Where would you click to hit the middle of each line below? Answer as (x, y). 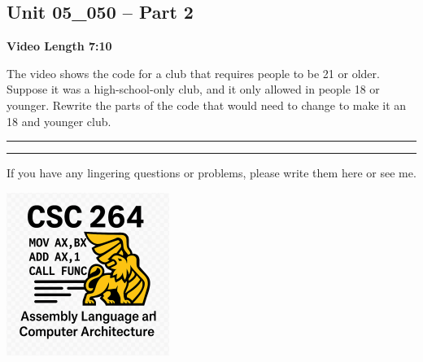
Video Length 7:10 (59, 46)
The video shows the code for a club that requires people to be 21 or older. (193, 73)
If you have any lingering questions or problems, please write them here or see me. (211, 173)
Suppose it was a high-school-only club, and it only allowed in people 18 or (193, 89)
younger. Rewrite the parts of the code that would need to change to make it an (207, 105)
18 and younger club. (59, 121)
